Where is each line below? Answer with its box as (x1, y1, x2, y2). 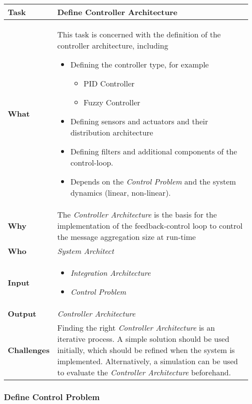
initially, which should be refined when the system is (57, 344, 235, 355)
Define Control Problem (4, 390, 100, 403)
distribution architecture (70, 127, 153, 138)
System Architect (57, 245, 114, 256)
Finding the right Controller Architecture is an (57, 322, 215, 333)
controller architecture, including (57, 40, 168, 51)
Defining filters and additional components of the (70, 146, 237, 157)
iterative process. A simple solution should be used (57, 333, 230, 344)
